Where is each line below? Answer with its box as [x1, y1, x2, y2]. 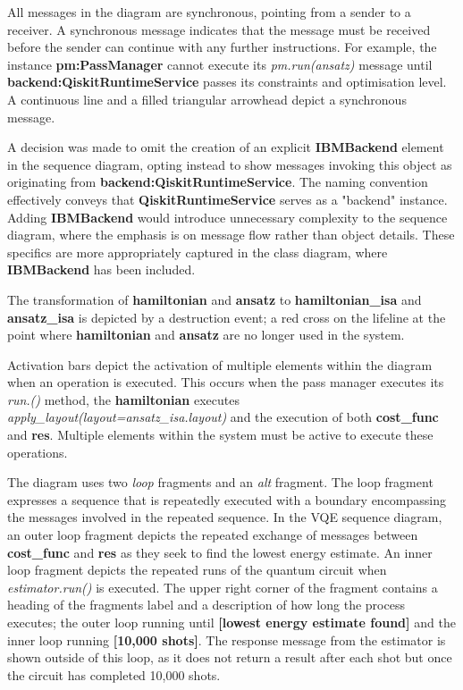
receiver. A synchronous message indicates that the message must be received [7, 20, 431, 38]
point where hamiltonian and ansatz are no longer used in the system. [7, 325, 405, 344]
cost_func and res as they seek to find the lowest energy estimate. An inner [7, 543, 433, 561]
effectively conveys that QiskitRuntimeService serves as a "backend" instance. [7, 189, 448, 208]
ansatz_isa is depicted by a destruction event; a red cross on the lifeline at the [7, 307, 446, 326]
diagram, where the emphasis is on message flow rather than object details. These [7, 225, 455, 244]
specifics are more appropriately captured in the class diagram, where [7, 242, 388, 261]
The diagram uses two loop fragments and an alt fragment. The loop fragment [7, 473, 434, 492]
